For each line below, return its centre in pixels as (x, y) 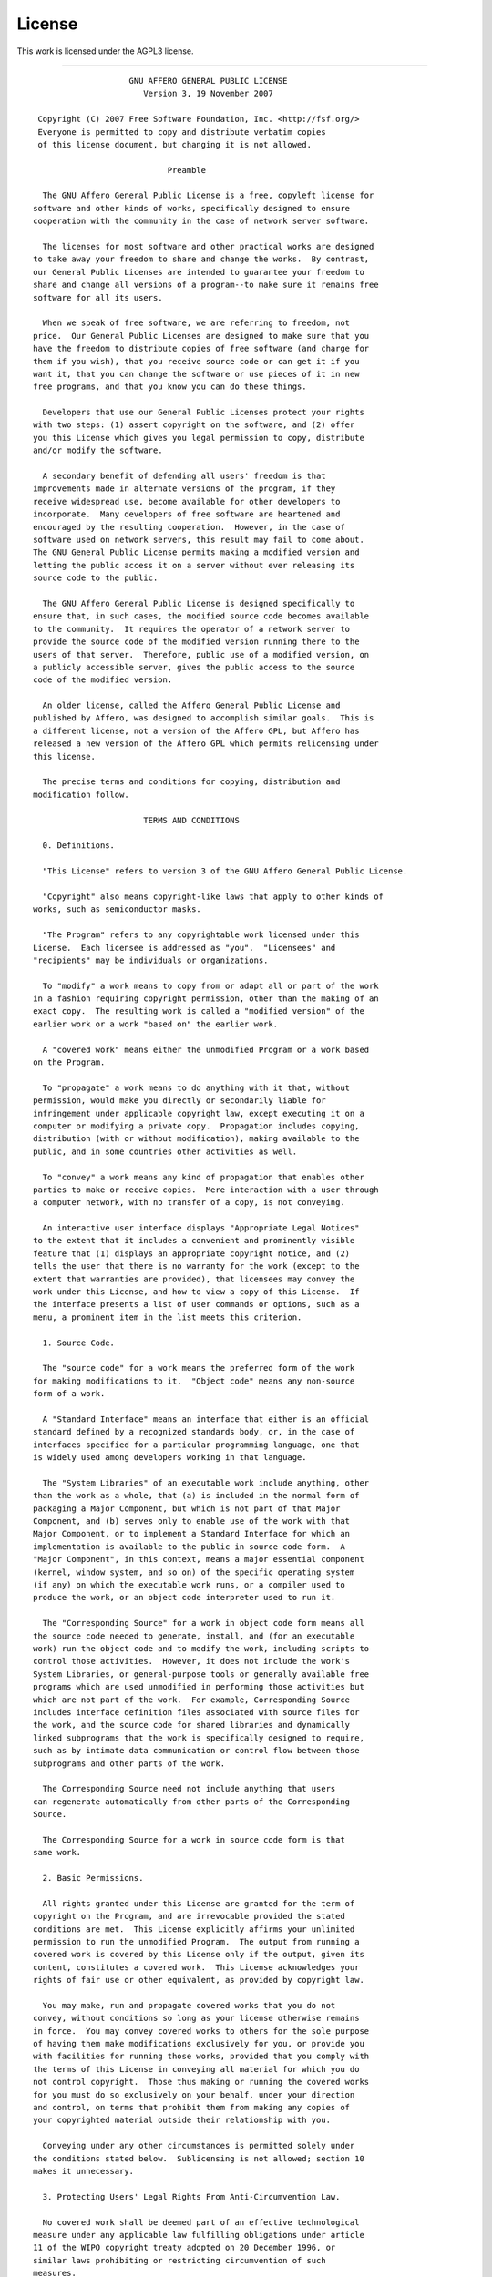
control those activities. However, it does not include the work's (192, 1661)
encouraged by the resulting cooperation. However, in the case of (189, 527)
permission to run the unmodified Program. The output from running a (196, 1941)
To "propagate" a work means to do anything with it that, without (196, 1087)
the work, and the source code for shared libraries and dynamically (192, 1725)
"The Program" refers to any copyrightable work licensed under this (201, 935)
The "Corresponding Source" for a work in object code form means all (203, 1623)
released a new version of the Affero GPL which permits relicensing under (206, 744)
